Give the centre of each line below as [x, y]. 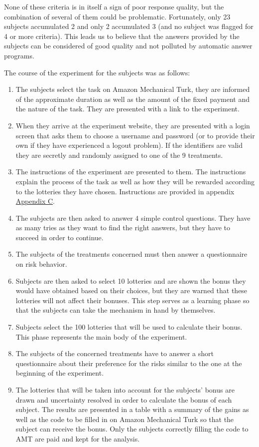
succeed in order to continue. [60, 237]
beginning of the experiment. [60, 373]
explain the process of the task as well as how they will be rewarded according [135, 181]
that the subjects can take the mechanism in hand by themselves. [116, 310]
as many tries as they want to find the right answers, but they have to [123, 227]
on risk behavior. [41, 264]
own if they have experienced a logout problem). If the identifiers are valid [129, 145]
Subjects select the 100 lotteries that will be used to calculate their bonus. [129, 327]
